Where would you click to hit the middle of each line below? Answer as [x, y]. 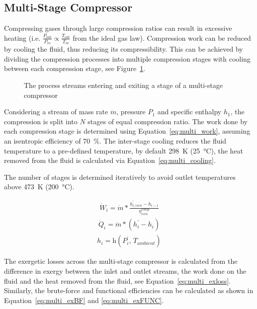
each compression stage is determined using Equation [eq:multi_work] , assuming [127, 131]
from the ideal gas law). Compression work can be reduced [162, 38]
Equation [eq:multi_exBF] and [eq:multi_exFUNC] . [84, 300]
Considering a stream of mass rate [56, 112]
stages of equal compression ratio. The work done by [168, 121]
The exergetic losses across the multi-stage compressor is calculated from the [121, 261]
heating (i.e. [22, 38]
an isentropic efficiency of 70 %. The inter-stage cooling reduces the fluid [115, 141]
